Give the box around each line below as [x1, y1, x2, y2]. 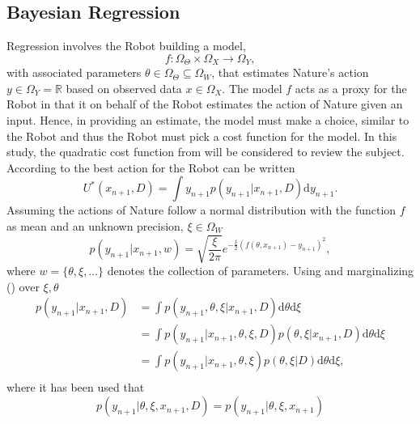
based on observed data [66, 79, 182, 96]
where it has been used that [6, 379, 145, 396]
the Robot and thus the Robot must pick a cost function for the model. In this [6, 127, 397, 144]
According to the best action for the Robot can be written [6, 159, 295, 176]
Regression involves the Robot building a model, [6, 37, 246, 54]
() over [6, 278, 40, 295]
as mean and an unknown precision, [6, 218, 184, 234]
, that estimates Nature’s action [211, 64, 369, 81]
